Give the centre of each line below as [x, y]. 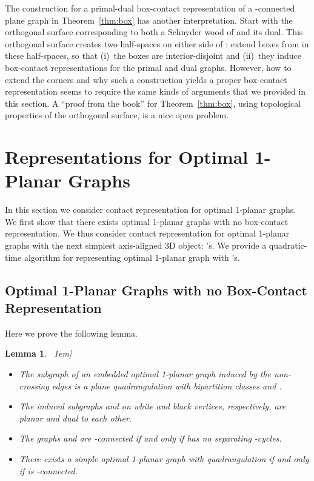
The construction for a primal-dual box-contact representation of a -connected [150, 8]
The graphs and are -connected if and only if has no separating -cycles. [150, 438]
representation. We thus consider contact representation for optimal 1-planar [147, 233]
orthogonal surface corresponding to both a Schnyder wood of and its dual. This [154, 32]
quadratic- [288, 245]
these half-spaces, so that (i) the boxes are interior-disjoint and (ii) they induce [153, 55]
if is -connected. [48, 470]
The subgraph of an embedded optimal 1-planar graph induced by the [145, 374]
